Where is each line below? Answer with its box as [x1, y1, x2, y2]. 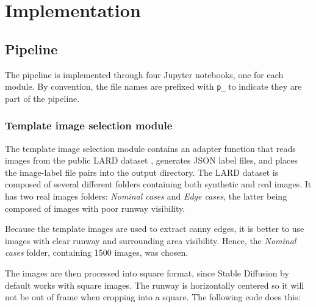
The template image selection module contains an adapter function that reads [5, 142, 296, 154]
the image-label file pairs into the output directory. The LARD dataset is [5, 165, 279, 178]
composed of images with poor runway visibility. [5, 201, 185, 214]
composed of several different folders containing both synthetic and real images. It [5, 178, 312, 190]
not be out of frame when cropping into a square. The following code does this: [5, 291, 301, 303]
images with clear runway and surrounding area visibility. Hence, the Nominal [5, 234, 296, 247]
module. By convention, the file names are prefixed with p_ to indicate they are [5, 80, 302, 93]
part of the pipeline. [5, 92, 80, 104]
